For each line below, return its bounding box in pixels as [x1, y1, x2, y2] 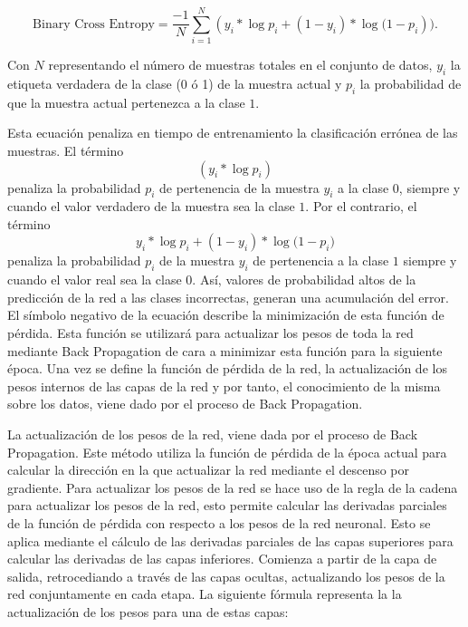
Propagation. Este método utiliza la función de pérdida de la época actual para [7, 442, 447, 461]
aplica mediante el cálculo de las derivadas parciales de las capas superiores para [7, 531, 454, 550]
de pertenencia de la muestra [159, 178, 320, 197]
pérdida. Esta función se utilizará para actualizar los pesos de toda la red [7, 323, 414, 342]
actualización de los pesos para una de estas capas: [7, 602, 289, 621]
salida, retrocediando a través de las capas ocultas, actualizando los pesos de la [7, 566, 445, 585]
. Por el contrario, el [305, 197, 417, 216]
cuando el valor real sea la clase [7, 270, 182, 289]
